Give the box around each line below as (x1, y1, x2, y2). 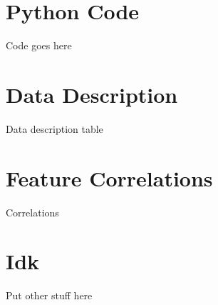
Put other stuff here (6, 288, 93, 303)
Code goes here (6, 38, 72, 53)
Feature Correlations (6, 163, 213, 192)
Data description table (6, 121, 103, 136)
